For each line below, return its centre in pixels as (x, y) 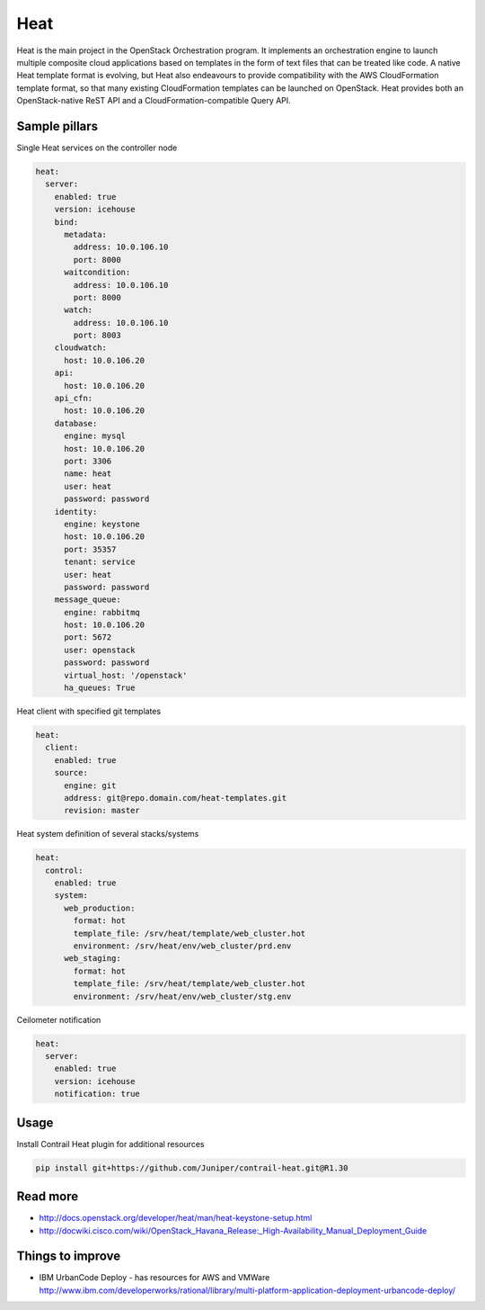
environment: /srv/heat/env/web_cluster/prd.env (182, 946)
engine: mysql (95, 436)
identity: (76, 511)
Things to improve (69, 1256)
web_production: (100, 908)
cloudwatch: (81, 348)
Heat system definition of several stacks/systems (108, 834)
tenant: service (100, 562)
